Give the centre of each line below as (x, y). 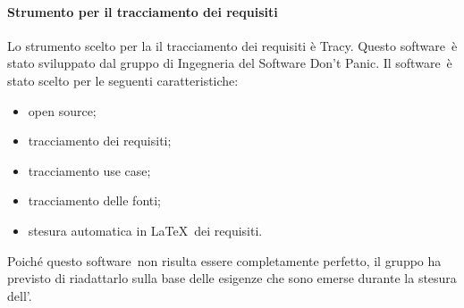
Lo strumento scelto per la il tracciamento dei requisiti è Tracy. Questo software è (232, 45)
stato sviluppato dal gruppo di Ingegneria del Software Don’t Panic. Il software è (230, 63)
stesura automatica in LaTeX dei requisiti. (145, 230)
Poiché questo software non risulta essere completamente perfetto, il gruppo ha (224, 260)
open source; (62, 110)
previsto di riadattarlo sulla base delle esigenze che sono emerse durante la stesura (232, 278)
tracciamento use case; (89, 170)
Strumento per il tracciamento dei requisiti (143, 11)
